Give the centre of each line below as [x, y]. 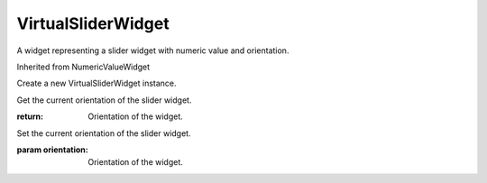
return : [30, 116]
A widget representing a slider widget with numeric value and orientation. [153, 50]
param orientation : [53, 150]
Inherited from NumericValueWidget [83, 67]
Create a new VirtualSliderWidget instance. [96, 83]
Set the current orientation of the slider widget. [104, 133]
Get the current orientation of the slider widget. [104, 100]
